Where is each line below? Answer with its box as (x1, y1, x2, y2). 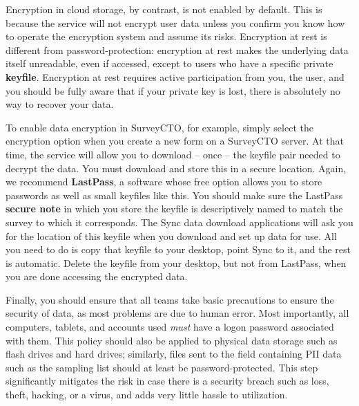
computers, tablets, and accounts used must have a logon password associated (6, 320, 334, 334)
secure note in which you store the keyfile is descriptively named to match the (6, 201, 343, 216)
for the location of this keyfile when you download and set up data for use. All (6, 228, 337, 243)
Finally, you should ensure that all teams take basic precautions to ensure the (6, 292, 334, 306)
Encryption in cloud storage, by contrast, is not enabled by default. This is (6, 2, 322, 16)
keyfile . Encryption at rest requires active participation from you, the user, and (6, 69, 345, 84)
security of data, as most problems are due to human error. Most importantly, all (6, 306, 349, 320)
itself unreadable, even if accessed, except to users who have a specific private (6, 56, 333, 71)
